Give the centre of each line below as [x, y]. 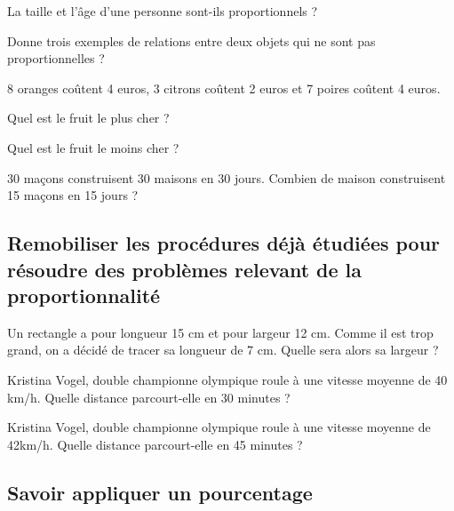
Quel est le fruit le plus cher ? [88, 118]
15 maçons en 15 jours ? [73, 195]
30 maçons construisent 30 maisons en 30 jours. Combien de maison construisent [227, 177]
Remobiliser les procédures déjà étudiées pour [224, 243]
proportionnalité [84, 295]
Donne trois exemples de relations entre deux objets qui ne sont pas [191, 40]
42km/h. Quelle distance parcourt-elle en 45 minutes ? [155, 444]
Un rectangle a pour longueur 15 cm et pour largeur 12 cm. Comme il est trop [220, 332]
